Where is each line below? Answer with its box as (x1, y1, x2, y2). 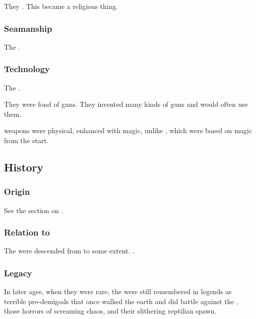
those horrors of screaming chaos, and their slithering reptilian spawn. (4, 306, 217, 316)
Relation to (4, 226, 50, 239)
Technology (4, 63, 50, 75)
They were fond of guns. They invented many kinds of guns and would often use (4, 99, 248, 109)
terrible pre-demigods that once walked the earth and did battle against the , (4, 296, 239, 306)
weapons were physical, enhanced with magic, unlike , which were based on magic (4, 125, 252, 136)
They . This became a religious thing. (4, 1, 118, 11)
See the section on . (4, 205, 64, 215)
